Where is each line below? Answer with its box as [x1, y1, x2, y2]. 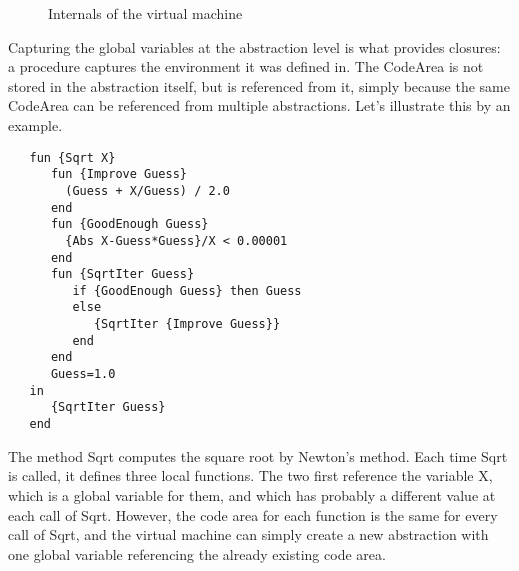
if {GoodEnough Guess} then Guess [72, 283, 302, 298]
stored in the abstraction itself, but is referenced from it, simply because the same [8, 75, 510, 96]
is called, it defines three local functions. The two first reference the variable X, [8, 465, 493, 486]
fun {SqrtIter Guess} [50, 267, 195, 282]
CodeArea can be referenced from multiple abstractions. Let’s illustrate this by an [8, 95, 511, 116]
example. [8, 114, 63, 135]
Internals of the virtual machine [48, 3, 243, 23]
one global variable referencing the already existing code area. [8, 543, 386, 564]
